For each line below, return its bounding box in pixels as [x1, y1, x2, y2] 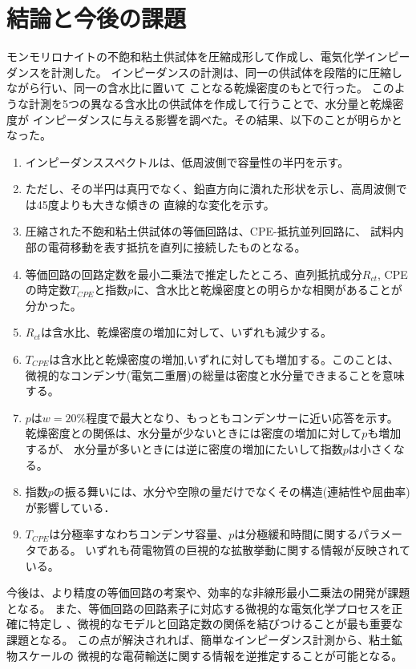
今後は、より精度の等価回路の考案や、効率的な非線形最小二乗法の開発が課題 [6, 584, 410, 601]
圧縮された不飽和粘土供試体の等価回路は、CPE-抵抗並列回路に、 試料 [25, 223, 393, 240]
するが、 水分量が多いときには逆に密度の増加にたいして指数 [25, 441, 343, 457]
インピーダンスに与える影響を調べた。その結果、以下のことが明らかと [32, 111, 402, 127]
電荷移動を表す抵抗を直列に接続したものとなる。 [47, 239, 306, 256]
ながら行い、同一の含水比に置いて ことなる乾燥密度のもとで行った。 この [6, 79, 394, 96]
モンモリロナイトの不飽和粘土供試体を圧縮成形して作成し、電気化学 [6, 48, 366, 65]
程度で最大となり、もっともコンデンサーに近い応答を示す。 [86, 409, 398, 425]
